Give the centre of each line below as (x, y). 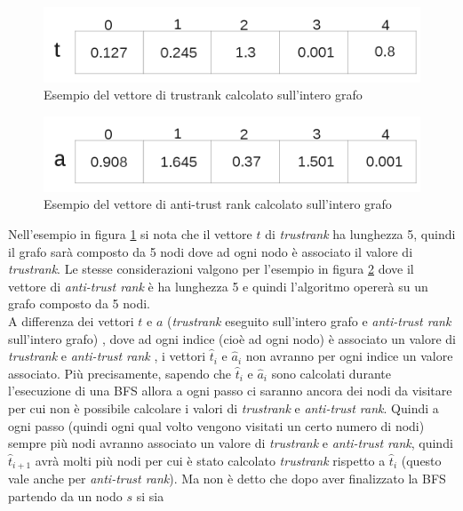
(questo (421, 460)
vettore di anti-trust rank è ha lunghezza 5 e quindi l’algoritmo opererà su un (218, 286)
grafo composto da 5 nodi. (79, 303)
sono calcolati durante (331, 373)
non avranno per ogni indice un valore (349, 356)
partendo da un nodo (65, 495)
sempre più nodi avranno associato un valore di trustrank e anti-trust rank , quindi (231, 443)
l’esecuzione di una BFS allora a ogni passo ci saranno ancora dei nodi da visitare (230, 391)
